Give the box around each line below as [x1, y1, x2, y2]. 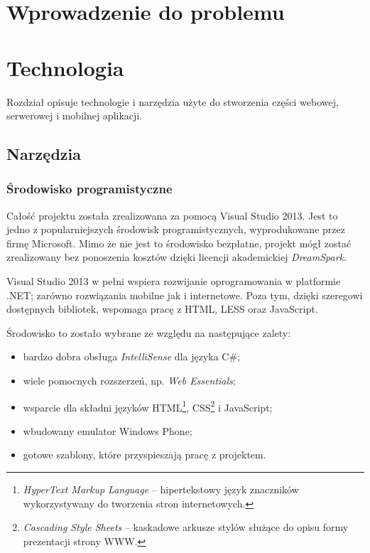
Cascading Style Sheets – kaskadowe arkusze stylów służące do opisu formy [23, 520, 349, 535]
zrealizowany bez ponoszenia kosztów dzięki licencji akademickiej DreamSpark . [6, 249, 347, 264]
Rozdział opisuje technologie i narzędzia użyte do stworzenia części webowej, [6, 94, 339, 109]
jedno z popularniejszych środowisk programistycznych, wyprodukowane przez [6, 222, 345, 237]
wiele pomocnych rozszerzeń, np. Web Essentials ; [23, 373, 236, 388]
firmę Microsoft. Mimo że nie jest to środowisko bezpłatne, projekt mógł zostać [6, 235, 352, 250]
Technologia [6, 53, 124, 82]
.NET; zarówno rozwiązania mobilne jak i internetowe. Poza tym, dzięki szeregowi [6, 287, 363, 302]
